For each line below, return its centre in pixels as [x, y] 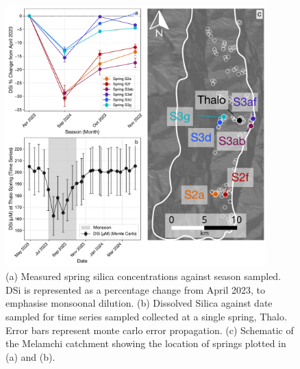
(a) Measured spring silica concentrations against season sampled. [143, 276]
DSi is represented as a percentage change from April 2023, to [135, 289]
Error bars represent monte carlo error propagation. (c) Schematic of [150, 330]
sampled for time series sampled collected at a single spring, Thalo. [146, 316]
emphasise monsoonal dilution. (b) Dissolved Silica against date [139, 303]
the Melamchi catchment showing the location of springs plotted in [146, 343]
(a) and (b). [30, 356]
